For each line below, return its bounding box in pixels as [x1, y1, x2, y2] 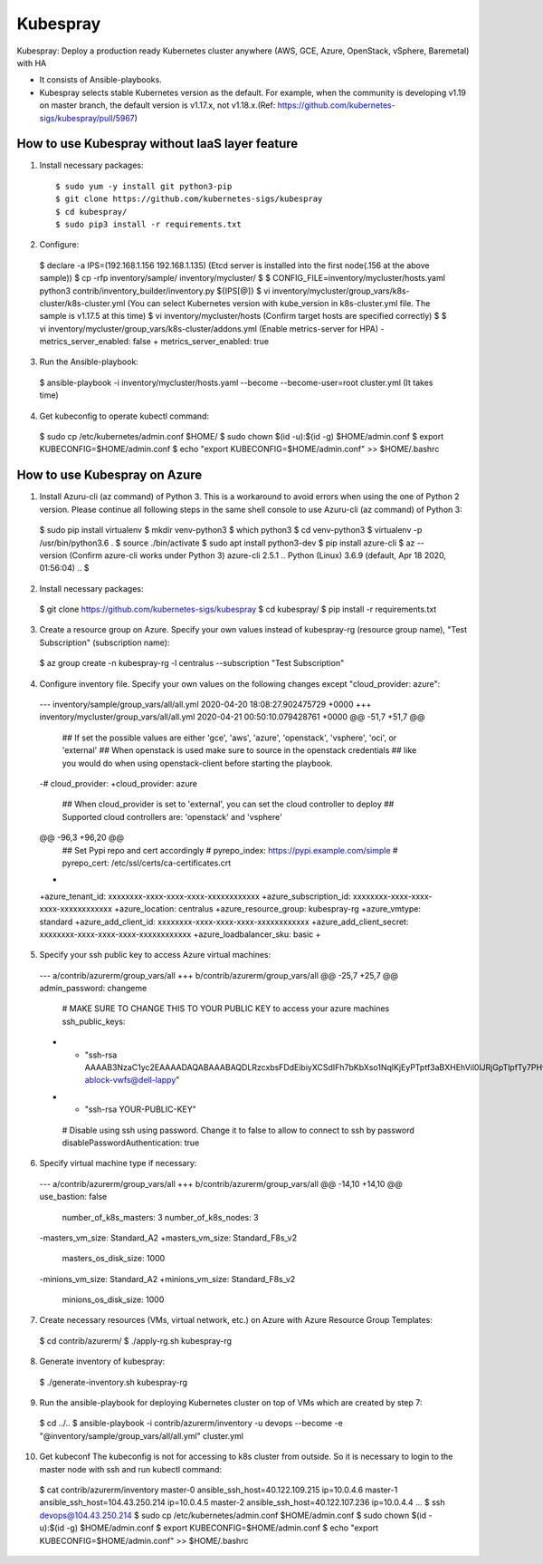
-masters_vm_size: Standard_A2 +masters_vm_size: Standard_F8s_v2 [39, 1232, 298, 1243]
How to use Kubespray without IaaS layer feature [16, 136, 299, 151]
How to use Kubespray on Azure [16, 468, 203, 483]
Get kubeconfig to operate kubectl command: [39, 410, 210, 421]
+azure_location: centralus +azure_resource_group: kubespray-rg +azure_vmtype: [114, 903, 421, 914]
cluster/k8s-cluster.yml [39, 297, 126, 308]
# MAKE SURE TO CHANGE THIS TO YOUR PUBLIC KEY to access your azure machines [62, 1003, 390, 1014]
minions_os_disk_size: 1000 [62, 1294, 165, 1305]
